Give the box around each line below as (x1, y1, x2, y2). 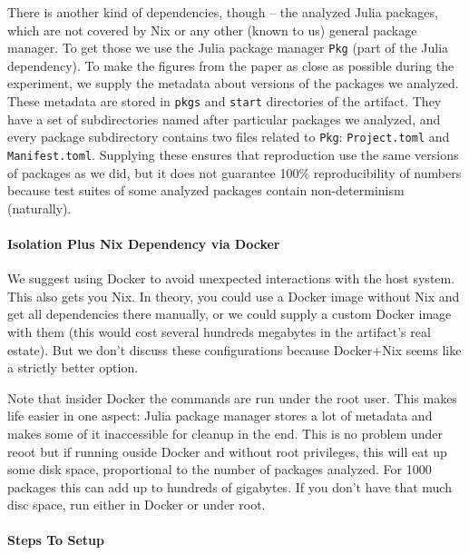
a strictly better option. (7, 358, 139, 377)
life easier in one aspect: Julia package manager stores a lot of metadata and (7, 406, 433, 425)
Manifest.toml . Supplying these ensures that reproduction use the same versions (7, 144, 459, 164)
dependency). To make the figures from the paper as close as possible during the (7, 55, 454, 74)
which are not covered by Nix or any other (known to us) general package (7, 20, 417, 39)
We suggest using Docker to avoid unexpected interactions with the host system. (7, 269, 455, 288)
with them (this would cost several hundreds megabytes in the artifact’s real (7, 322, 431, 341)
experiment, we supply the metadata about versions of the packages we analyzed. (7, 74, 459, 93)
